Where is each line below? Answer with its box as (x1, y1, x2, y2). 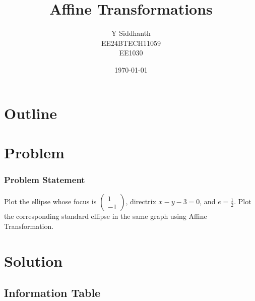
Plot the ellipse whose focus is (4, 196, 97, 207)
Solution (4, 250, 63, 271)
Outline (4, 102, 57, 123)
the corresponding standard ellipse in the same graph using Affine (4, 211, 207, 221)
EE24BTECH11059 (101, 37, 161, 48)
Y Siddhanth (111, 28, 151, 38)
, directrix (125, 196, 156, 207)
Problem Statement (4, 173, 85, 186)
